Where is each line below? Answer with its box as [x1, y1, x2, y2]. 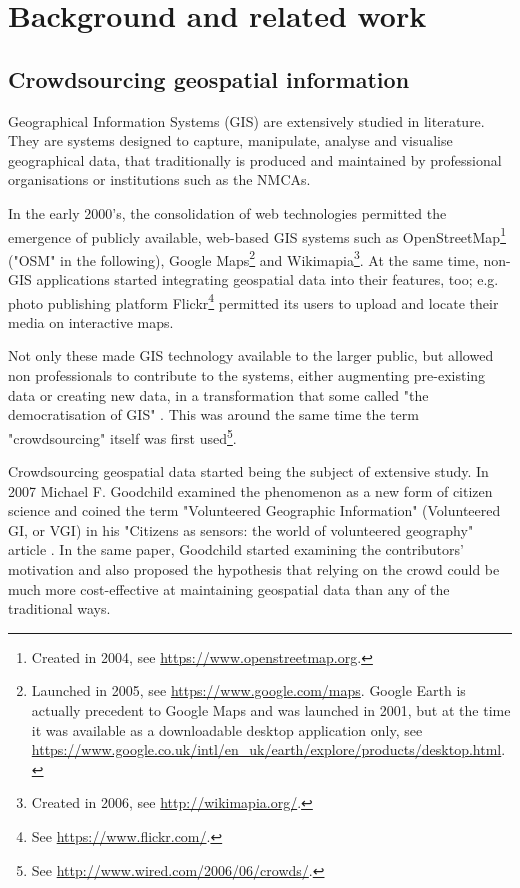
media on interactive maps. [8, 311, 174, 332]
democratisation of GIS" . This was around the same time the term [8, 404, 419, 425]
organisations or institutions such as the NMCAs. [8, 169, 311, 190]
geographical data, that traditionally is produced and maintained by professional [8, 149, 502, 170]
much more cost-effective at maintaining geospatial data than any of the [8, 578, 450, 599]
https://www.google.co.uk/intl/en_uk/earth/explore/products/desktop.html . [31, 739, 506, 760]
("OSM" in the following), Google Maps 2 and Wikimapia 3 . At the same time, [8, 246, 479, 270]
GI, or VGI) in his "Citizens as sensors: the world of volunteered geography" [8, 519, 474, 540]
